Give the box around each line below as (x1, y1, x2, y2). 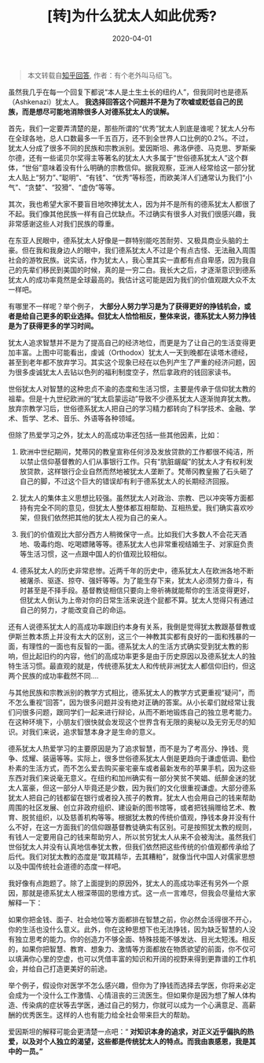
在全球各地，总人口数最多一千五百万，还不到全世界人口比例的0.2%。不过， (8, 133, 253, 142)
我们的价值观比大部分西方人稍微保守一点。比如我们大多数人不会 (19, 529, 226, 539)
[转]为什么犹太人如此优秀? (46, 7, 218, 25)
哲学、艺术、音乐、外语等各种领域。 (21, 414, 139, 423)
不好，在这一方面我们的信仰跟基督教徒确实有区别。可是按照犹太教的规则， (14, 822, 256, 832)
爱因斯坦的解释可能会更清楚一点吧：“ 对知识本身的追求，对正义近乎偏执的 (8, 1027, 247, 1036)
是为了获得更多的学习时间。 (8, 321, 98, 330)
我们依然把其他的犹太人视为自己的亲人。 (40, 513, 171, 522)
